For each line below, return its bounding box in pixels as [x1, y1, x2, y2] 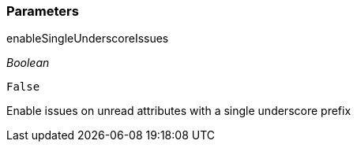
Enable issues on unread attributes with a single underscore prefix [6, 104, 351, 118]
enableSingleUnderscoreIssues [6, 31, 169, 46]
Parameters [6, 3, 79, 19]
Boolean [6, 56, 50, 70]
